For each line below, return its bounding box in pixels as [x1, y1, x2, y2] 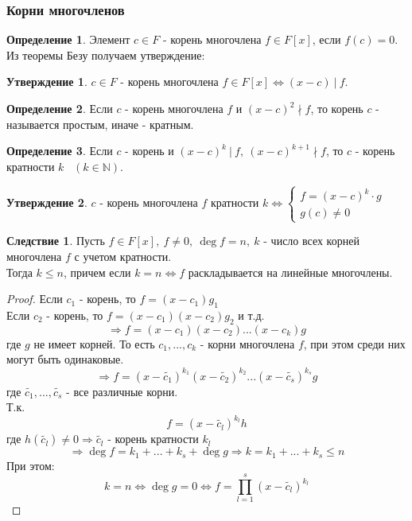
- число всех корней [263, 232, 360, 249]
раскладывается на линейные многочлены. [188, 263, 393, 280]
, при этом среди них [303, 335, 406, 352]
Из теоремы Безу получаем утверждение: [6, 46, 205, 63]
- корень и [125, 142, 174, 159]
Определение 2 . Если [6, 100, 113, 116]
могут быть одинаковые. [6, 351, 124, 367]
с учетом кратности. [74, 248, 172, 265]
